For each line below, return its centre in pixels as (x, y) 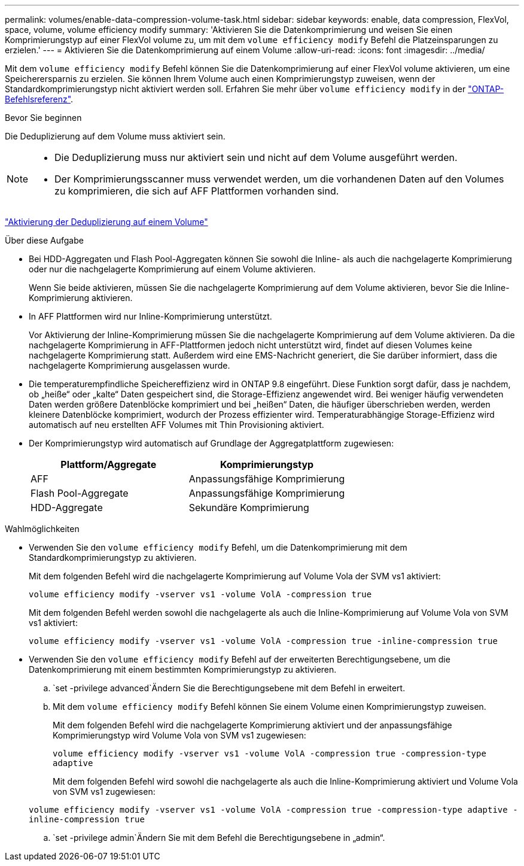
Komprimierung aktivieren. (81, 298)
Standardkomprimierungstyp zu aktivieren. (113, 557)
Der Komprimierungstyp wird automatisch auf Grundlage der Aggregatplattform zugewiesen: (211, 443)
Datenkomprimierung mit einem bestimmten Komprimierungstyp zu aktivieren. (183, 669)
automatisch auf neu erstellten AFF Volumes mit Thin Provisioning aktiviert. (176, 425)
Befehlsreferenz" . (39, 99)
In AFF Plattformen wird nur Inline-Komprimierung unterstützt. (150, 316)
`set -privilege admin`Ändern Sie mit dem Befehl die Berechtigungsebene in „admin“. (219, 838)
